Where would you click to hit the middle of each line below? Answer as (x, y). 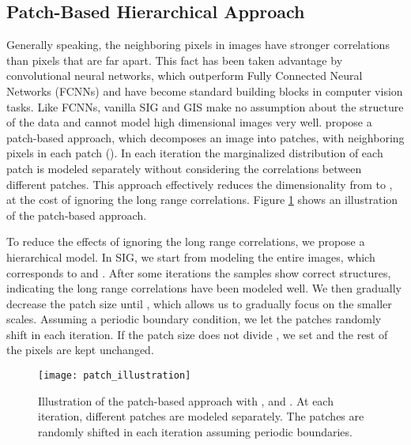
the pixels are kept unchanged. (80, 350)
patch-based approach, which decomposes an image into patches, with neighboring (205, 137)
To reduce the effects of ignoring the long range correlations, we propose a (186, 241)
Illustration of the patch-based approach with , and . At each (186, 400)
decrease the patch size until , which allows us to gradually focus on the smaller (199, 303)
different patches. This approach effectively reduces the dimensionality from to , (200, 184)
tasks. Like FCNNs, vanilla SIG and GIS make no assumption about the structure (205, 106)
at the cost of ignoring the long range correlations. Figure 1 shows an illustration (202, 200)
